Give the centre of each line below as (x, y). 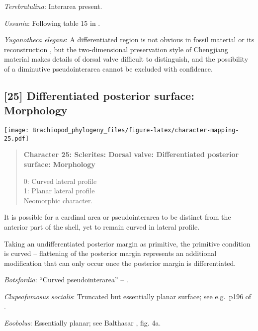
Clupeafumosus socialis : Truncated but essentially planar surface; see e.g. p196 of (128, 296)
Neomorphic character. (58, 200)
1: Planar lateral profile (59, 191)
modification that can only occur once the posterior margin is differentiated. (120, 263)
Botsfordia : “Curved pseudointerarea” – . (66, 280)
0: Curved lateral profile (60, 181)
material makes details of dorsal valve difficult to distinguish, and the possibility (126, 59)
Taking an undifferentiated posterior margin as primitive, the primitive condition (127, 243)
